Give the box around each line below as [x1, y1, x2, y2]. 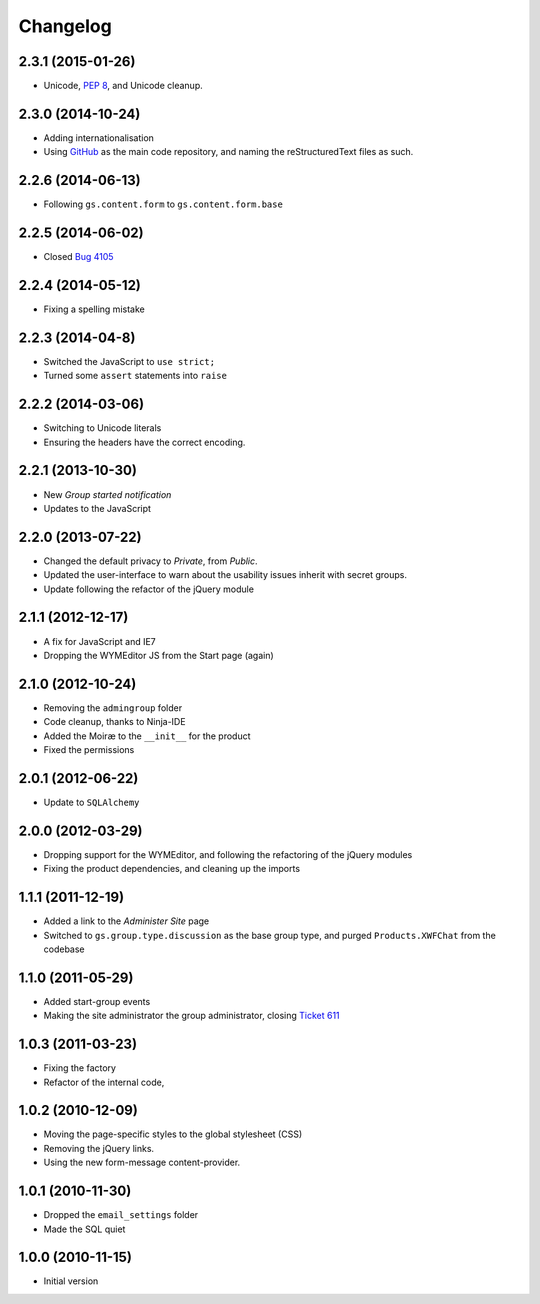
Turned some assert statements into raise [43, 370, 227, 382]
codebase [43, 943, 85, 955]
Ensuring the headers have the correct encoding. [43, 436, 246, 448]
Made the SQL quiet [43, 1223, 126, 1235]
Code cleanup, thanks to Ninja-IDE [43, 716, 186, 728]
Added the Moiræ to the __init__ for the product [43, 730, 251, 742]
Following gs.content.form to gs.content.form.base [43, 198, 284, 210]
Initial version [43, 1275, 99, 1287]
